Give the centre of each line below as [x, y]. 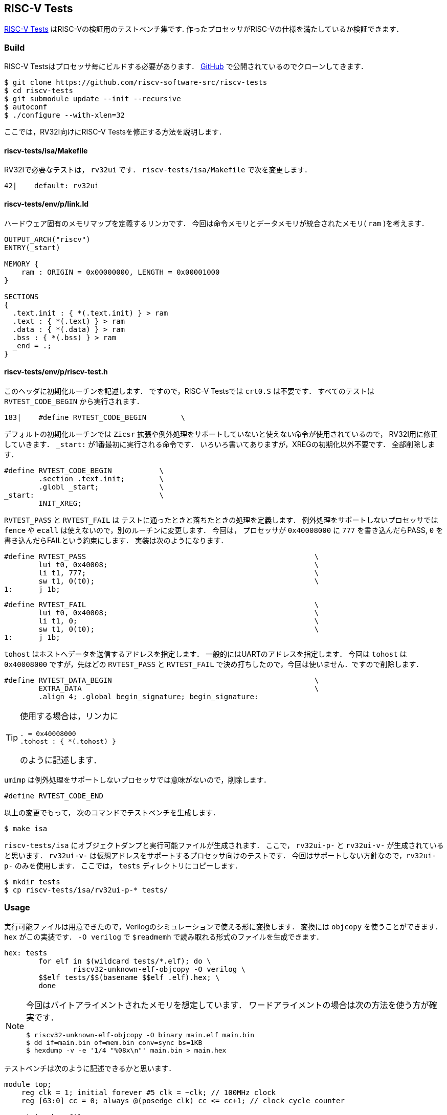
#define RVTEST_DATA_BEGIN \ [162, 680]
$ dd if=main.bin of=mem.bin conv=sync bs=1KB [114, 1042]
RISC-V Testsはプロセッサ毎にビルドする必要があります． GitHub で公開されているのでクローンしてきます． [186, 66]
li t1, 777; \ [179, 573]
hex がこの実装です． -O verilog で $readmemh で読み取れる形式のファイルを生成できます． [164, 936]
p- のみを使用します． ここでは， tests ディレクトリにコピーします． [123, 865]
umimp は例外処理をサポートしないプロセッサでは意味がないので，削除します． [137, 779]
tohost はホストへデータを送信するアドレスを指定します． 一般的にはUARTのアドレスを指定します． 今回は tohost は [206, 654]
